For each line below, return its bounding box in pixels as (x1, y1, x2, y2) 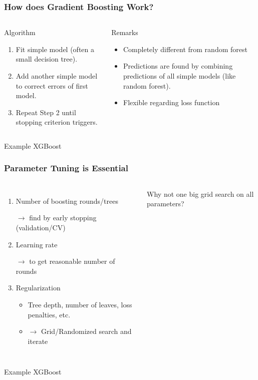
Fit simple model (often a (16, 44, 95, 54)
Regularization (16, 282, 61, 293)
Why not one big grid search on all (147, 188, 254, 199)
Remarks (111, 27, 138, 38)
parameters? (147, 198, 184, 209)
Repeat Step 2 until (16, 107, 76, 117)
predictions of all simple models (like (123, 71, 236, 81)
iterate (28, 335, 48, 346)
